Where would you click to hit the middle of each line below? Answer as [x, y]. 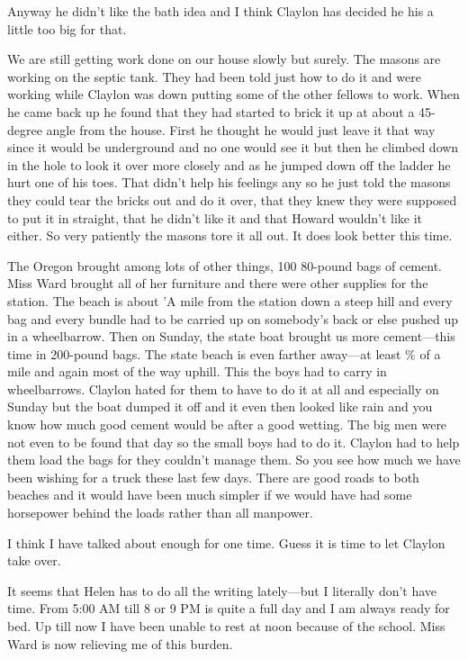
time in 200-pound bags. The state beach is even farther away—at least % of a [224, 353]
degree [25, 129]
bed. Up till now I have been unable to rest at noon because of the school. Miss [226, 626]
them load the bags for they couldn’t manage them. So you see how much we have [234, 460]
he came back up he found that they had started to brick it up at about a [211, 111]
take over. [34, 560]
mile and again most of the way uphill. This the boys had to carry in [197, 371]
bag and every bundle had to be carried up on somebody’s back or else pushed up [233, 318]
